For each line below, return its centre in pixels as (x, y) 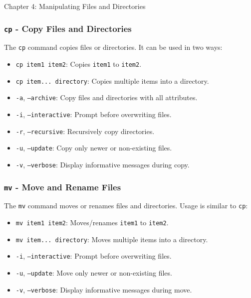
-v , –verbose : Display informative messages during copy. (103, 164)
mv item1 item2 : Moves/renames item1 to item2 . (92, 223)
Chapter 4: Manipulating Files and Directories (75, 6)
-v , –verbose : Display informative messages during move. (104, 289)
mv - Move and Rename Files (63, 187)
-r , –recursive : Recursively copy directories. (85, 131)
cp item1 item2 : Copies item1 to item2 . (79, 64)
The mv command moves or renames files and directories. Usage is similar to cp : (126, 206)
